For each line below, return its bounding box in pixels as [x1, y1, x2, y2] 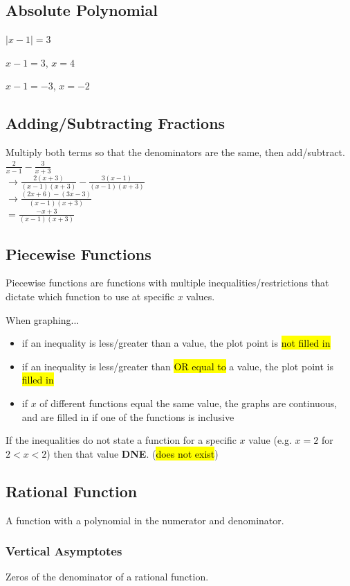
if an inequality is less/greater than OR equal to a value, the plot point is [21, 359, 333, 373]
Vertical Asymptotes [6, 542, 122, 560]
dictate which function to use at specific [6, 288, 174, 303]
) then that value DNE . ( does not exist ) [46, 446, 219, 460]
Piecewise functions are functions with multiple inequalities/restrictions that [6, 275, 329, 290]
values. [186, 288, 215, 303]
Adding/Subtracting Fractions [6, 112, 225, 134]
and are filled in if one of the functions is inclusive [21, 409, 234, 424]
